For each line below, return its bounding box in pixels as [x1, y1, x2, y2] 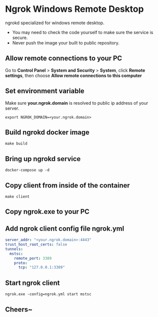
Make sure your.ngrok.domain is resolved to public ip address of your [5, 100, 149, 106]
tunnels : [5, 246, 23, 251]
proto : [14, 260, 28, 265]
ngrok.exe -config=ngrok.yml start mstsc [5, 292, 92, 297]
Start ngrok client [5, 278, 60, 287]
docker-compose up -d [5, 168, 50, 173]
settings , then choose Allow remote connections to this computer [5, 73, 142, 79]
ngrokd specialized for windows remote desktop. [5, 20, 105, 26]
